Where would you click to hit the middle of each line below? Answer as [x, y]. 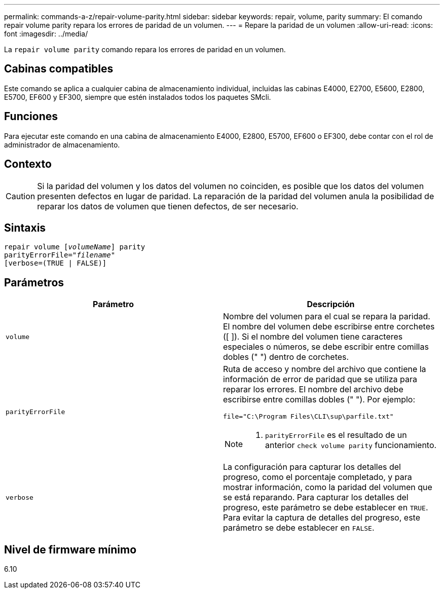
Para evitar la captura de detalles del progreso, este [322, 518]
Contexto [28, 164]
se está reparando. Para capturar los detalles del [316, 497]
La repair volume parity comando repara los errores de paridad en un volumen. [145, 49]
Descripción [331, 304]
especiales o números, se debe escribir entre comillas [326, 347]
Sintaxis [25, 228]
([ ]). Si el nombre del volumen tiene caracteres [313, 337]
